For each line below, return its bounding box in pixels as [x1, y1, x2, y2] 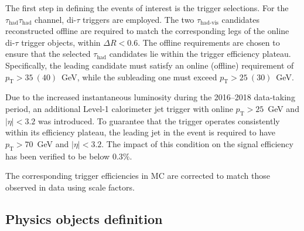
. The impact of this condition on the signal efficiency [101, 137, 293, 150]
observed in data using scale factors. [5, 181, 135, 193]
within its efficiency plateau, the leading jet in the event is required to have [5, 126, 276, 138]
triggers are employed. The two [83, 13, 194, 25]
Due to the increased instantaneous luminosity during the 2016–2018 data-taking [5, 91, 295, 103]
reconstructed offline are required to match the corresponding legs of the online [5, 25, 289, 37]
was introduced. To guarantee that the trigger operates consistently [37, 114, 280, 127]
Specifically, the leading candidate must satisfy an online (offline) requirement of [5, 59, 294, 71]
